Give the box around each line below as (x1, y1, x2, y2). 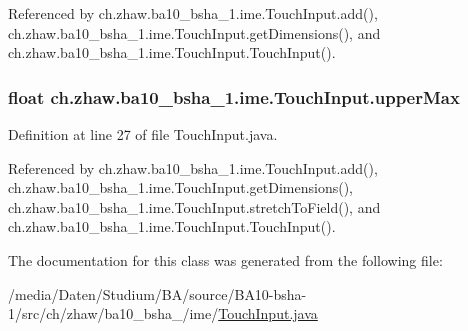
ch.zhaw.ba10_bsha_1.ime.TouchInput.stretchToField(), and (8, 196, 381, 217)
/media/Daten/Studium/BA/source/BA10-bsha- (8, 283, 307, 304)
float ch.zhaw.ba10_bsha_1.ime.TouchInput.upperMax (8, 84, 460, 109)
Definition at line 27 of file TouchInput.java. (8, 124, 278, 144)
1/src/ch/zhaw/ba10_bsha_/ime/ (8, 303, 219, 324)
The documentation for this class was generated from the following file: (8, 249, 443, 270)
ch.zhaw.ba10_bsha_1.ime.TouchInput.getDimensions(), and (8, 22, 381, 43)
